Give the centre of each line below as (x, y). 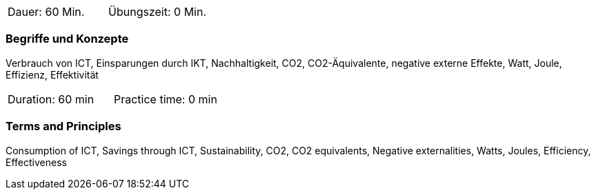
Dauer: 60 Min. (46, 12)
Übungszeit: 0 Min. (158, 12)
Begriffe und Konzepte (67, 39)
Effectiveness (36, 162)
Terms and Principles (63, 126)
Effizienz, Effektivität (52, 74)
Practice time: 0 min (165, 99)
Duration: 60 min (51, 99)
